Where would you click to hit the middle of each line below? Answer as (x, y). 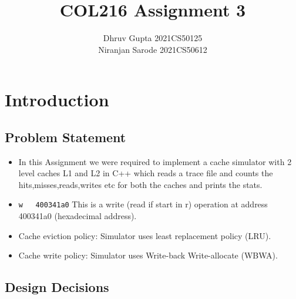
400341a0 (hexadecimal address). (78, 216)
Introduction (57, 100)
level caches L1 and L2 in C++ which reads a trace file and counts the (146, 173)
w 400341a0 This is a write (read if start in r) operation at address (143, 204)
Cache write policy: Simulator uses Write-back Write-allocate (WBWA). (148, 255)
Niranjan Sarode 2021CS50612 (153, 49)
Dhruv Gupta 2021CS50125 (153, 38)
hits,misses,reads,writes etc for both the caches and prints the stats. (140, 184)
